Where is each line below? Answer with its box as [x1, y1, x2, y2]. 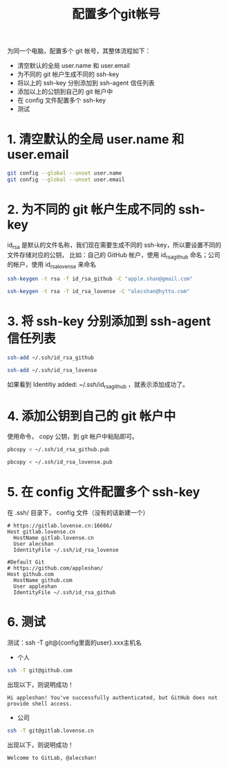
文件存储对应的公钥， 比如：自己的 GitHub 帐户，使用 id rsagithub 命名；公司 [7, 250, 221, 261]
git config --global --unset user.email [7, 176, 126, 183]
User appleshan [13, 583, 57, 590]
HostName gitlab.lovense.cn [13, 534, 95, 541]
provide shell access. [7, 700, 73, 707]
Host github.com [7, 571, 54, 578]
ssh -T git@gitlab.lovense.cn [7, 727, 95, 734]
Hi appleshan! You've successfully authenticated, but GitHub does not [7, 694, 218, 701]
